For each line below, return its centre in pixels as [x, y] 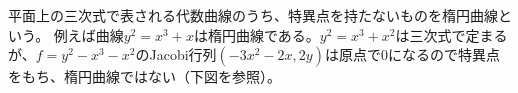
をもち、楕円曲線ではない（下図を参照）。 [144, 76]
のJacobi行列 [176, 54]
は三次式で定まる [451, 34]
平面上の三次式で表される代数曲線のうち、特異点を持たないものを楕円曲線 [253, 15]
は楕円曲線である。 [256, 34]
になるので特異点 [443, 54]
